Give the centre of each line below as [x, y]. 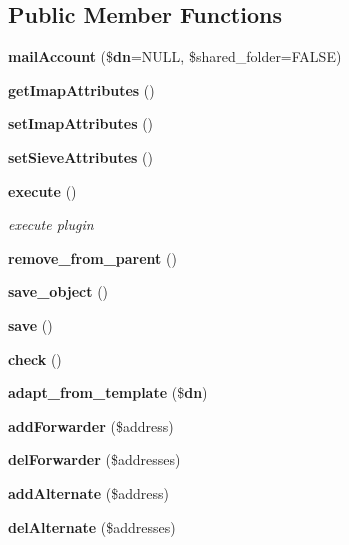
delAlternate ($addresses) [92, 526]
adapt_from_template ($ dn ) [108, 392]
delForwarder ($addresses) [94, 459]
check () [35, 358]
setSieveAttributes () [80, 156]
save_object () [58, 291]
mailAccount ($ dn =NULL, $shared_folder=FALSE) [175, 56]
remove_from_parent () [92, 257]
